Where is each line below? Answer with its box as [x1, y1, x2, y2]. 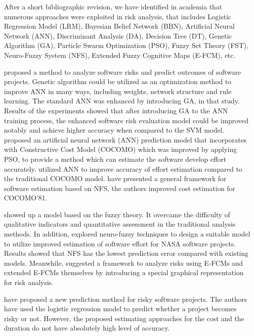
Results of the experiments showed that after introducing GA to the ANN [4, 105, 228, 115]
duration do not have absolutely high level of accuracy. [4, 323, 170, 333]
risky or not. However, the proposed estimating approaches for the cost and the [4, 313, 244, 323]
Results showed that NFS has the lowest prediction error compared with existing [4, 248, 249, 258]
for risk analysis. [4, 277, 54, 288]
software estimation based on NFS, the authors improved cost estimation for [4, 183, 235, 193]
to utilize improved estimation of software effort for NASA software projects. [4, 238, 236, 248]
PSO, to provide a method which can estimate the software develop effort [4, 153, 226, 164]
